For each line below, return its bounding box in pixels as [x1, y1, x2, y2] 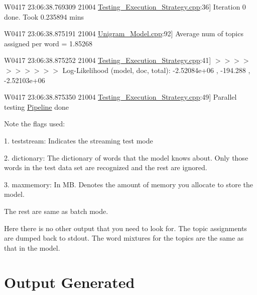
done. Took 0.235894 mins [4, 11, 84, 22]
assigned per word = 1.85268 [4, 38, 93, 48]
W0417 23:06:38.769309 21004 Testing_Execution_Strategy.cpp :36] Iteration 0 [4, 2, 246, 12]
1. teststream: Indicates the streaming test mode [4, 135, 153, 145]
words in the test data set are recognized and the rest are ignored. [4, 162, 207, 173]
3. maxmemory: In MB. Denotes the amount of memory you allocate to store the [4, 179, 253, 189]
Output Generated [4, 272, 135, 292]
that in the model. [4, 242, 60, 253]
